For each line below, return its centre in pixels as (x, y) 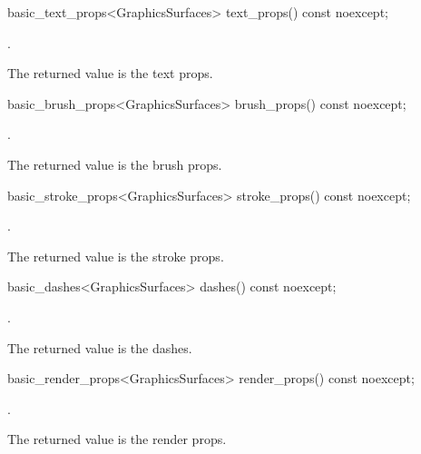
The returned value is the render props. (117, 439)
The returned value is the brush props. (115, 164)
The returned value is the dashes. (100, 347)
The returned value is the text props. (110, 73)
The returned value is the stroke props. (116, 256)
